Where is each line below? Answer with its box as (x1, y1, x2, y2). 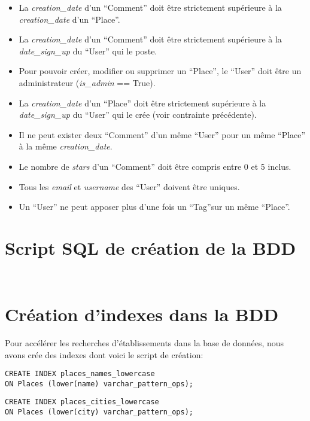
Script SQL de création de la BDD (5, 235, 296, 260)
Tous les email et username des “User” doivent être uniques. (19, 180, 240, 193)
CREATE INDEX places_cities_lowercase (5, 398, 159, 407)
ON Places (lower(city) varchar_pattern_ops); (5, 408, 193, 417)
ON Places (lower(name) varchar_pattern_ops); (5, 379, 193, 388)
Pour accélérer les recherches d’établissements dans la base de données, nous (5, 336, 284, 349)
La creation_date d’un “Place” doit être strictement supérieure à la (19, 96, 266, 109)
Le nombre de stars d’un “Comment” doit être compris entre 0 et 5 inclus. (19, 160, 291, 172)
